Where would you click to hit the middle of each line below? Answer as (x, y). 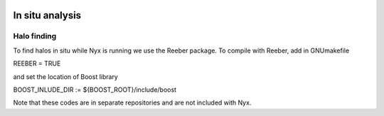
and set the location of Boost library (66, 77)
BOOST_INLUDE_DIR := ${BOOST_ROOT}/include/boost (95, 90)
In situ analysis (47, 15)
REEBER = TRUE (37, 63)
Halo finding (35, 36)
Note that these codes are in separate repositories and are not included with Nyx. (132, 102)
